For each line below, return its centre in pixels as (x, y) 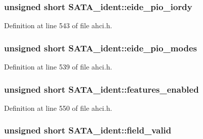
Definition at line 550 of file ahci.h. (58, 108)
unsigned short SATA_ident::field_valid (88, 130)
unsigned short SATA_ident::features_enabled (101, 89)
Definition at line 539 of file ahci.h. (58, 67)
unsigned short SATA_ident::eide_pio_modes (100, 48)
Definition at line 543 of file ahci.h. (58, 25)
